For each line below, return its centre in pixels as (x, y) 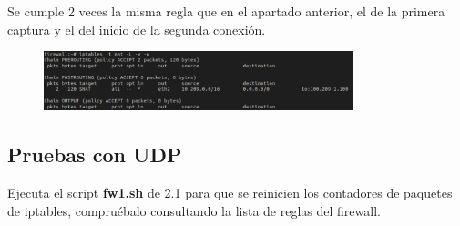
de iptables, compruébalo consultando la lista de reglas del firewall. (194, 210)
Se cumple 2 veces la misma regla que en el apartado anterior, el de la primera (226, 11)
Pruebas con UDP (95, 154)
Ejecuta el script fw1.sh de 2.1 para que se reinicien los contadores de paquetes (230, 192)
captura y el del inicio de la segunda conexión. (137, 29)
